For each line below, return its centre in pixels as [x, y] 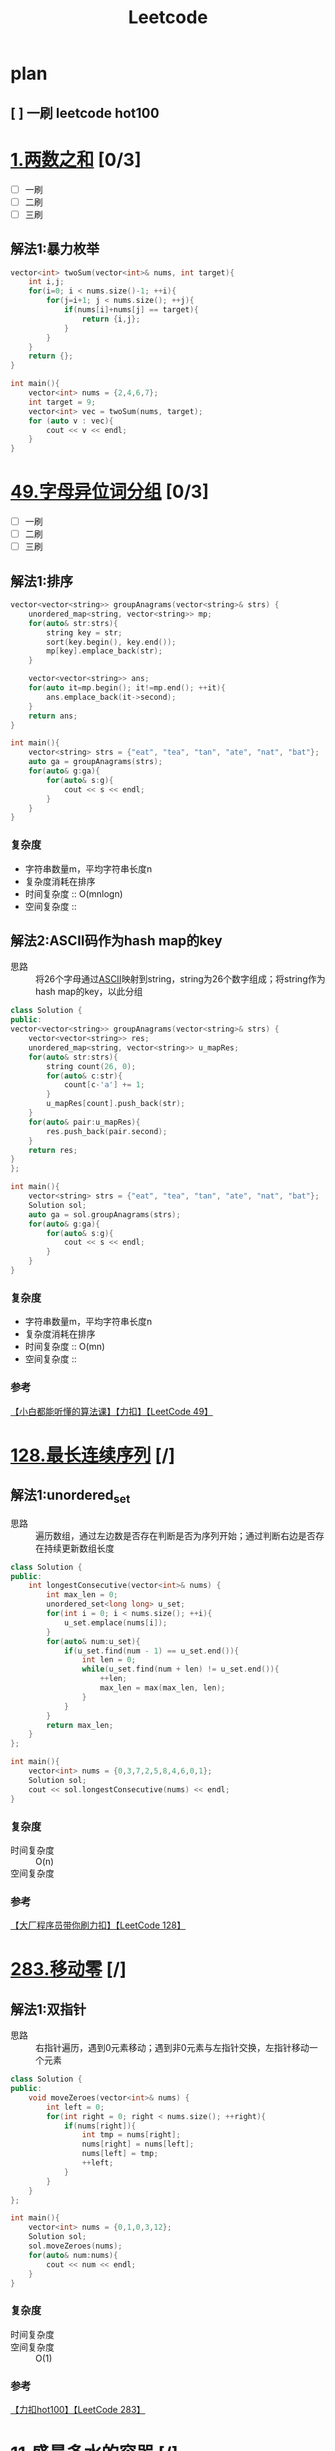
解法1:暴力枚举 [55, 249]
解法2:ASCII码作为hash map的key [116, 941]
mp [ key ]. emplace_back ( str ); [104, 651]
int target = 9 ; [62, 402]
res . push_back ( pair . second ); [107, 1131]
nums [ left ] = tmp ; [120, 2154]
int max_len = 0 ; [82, 1595]
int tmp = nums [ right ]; [131, 2135]
